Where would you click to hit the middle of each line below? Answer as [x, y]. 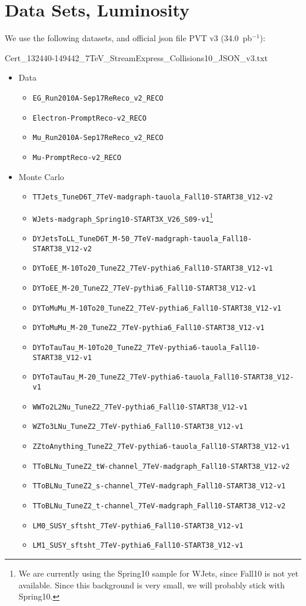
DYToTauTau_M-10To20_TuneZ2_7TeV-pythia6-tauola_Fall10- [147, 348]
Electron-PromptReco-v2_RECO [89, 118]
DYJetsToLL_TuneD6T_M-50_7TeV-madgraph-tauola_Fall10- [142, 239]
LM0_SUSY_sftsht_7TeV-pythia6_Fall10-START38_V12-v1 [138, 526]
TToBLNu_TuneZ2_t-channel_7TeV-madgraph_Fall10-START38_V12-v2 [159, 506]
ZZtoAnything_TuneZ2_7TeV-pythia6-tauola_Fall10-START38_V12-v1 [161, 446]
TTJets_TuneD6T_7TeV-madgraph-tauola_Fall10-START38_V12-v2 [153, 197]
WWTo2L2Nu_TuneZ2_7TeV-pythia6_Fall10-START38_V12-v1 [140, 407]
